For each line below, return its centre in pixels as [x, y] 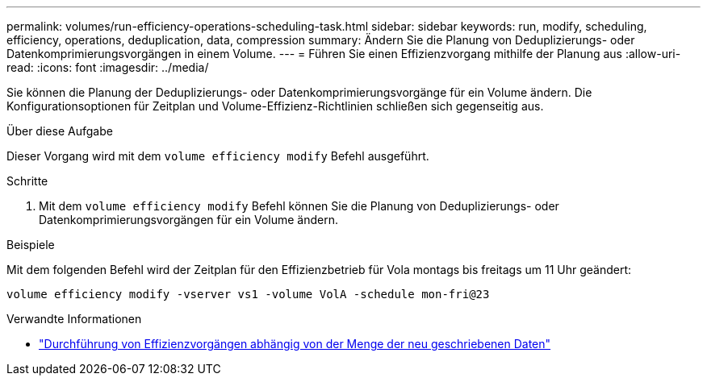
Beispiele [31, 245]
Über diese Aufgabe [60, 131]
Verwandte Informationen [74, 319]
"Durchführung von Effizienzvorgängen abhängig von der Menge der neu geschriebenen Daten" [295, 344]
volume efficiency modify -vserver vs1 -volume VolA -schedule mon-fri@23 [248, 294]
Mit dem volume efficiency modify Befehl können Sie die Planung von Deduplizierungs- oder [299, 206]
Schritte [27, 181]
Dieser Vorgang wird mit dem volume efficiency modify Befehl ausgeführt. [218, 156]
